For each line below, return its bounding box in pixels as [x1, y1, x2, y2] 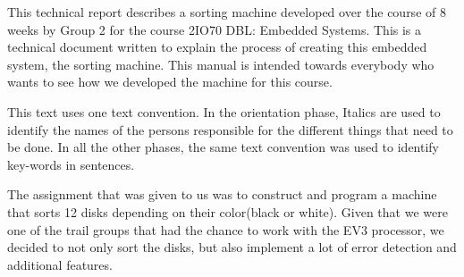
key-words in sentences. [7, 155, 135, 173]
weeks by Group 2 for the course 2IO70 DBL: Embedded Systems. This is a [7, 20, 422, 38]
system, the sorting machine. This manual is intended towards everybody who [7, 55, 434, 73]
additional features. [7, 255, 113, 273]
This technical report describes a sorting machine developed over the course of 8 [7, 3, 446, 21]
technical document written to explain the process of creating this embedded [7, 38, 427, 56]
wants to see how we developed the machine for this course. [7, 72, 333, 91]
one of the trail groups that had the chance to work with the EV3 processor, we [7, 220, 444, 239]
